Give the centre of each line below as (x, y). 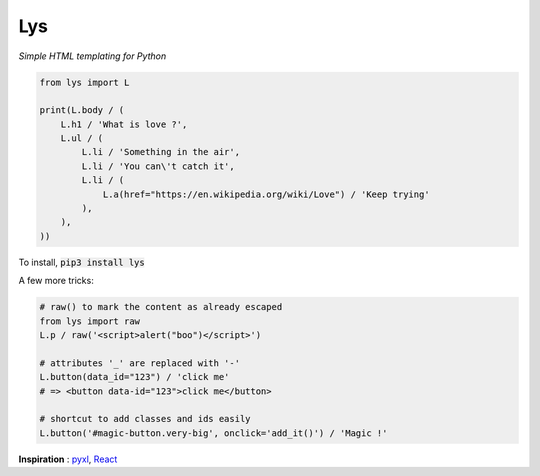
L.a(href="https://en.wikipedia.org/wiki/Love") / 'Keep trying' (266, 194)
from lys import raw (89, 321)
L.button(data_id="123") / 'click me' (134, 377)
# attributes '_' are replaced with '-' (139, 363)
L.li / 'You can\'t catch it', (158, 166)
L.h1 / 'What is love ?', (124, 124)
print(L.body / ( (82, 110)
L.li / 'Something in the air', (160, 152)
